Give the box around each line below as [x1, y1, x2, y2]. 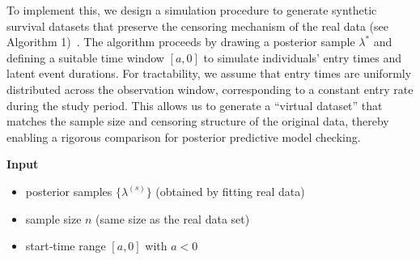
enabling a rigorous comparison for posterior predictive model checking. [6, 128, 361, 145]
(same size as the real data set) [95, 210, 250, 227]
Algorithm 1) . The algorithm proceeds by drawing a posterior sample [6, 33, 355, 50]
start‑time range [25, 237, 106, 254]
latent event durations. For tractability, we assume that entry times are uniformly [6, 65, 412, 82]
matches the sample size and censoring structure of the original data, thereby [6, 113, 389, 130]
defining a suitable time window [6, 49, 164, 66]
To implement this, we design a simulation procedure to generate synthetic [6, 2, 377, 18]
